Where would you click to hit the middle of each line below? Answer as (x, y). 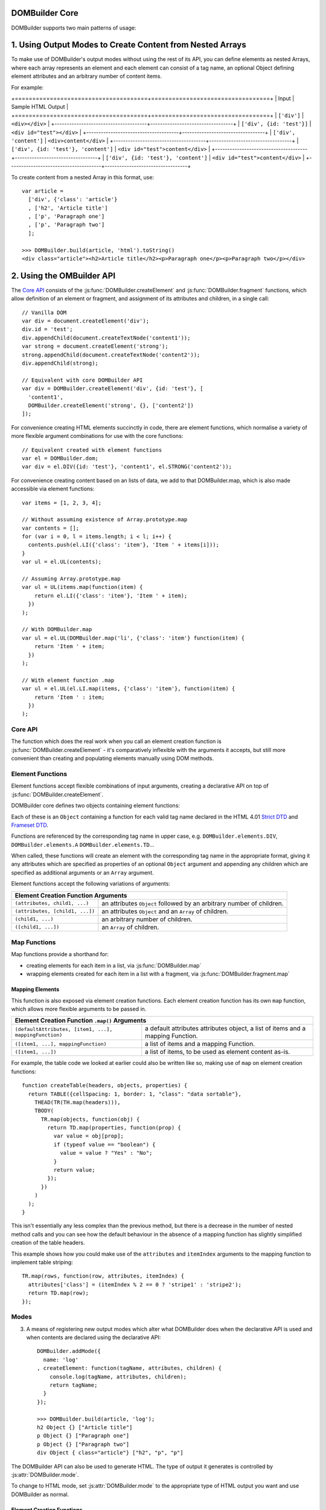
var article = (43, 191)
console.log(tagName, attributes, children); (118, 1377)
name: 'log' (61, 1360)
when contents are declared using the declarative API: (94, 1337)
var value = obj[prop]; (88, 1136)
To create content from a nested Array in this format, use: (82, 177)
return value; (74, 1170)
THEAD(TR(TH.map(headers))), (77, 1102)
